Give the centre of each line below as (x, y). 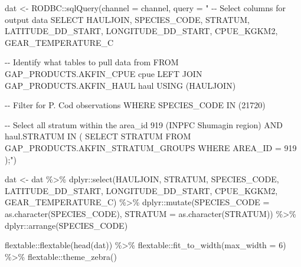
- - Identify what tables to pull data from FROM (92, 62)
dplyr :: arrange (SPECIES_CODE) (66, 225)
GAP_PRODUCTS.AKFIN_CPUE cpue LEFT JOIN (104, 73)
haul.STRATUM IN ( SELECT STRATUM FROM (98, 136)
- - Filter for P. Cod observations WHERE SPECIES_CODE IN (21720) (135, 105)
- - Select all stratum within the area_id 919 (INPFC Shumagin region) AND (144, 124)
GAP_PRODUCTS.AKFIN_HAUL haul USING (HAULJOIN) (120, 85)
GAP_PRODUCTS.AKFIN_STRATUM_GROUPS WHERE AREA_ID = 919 (151, 147)
